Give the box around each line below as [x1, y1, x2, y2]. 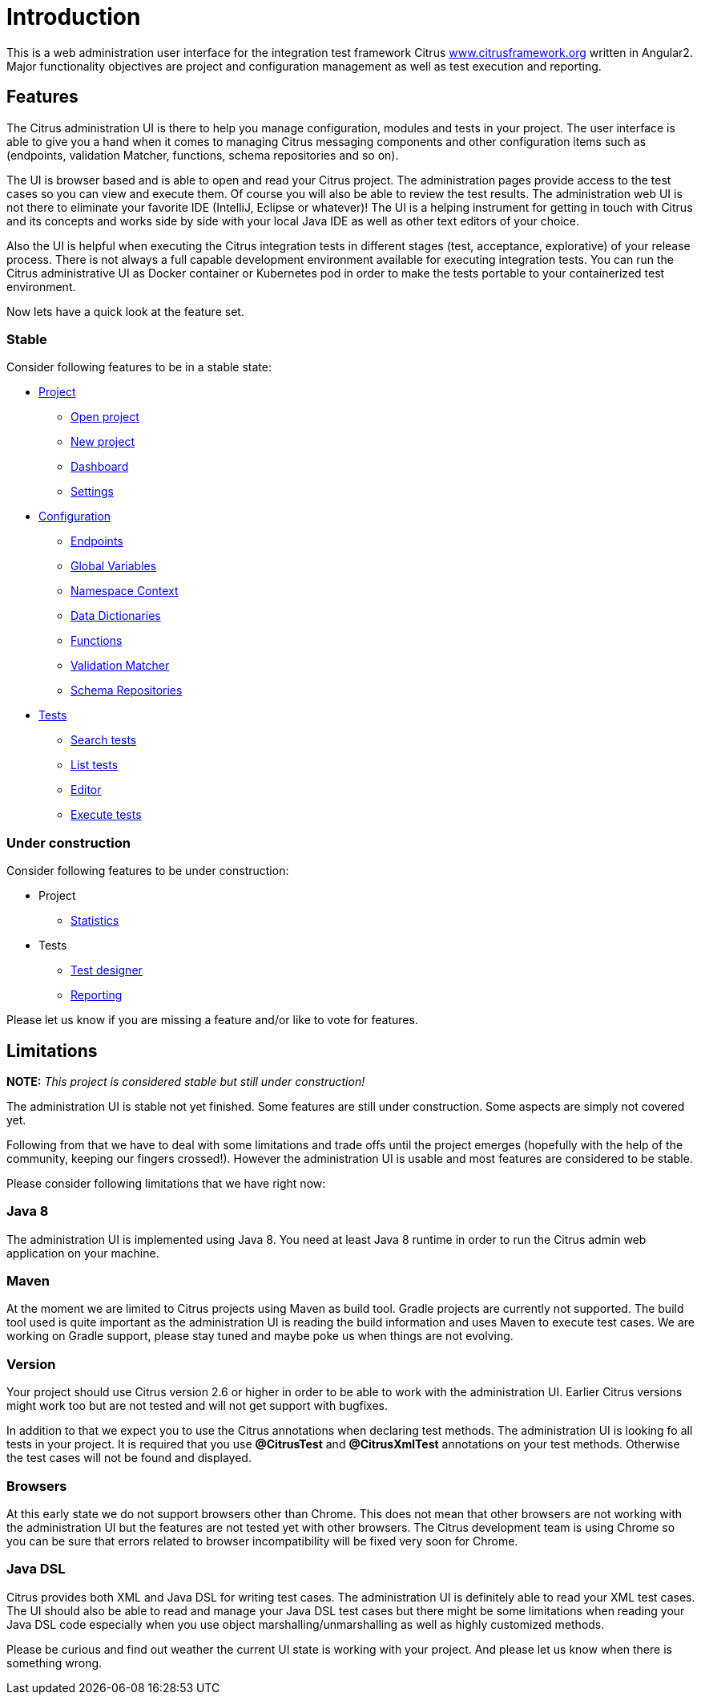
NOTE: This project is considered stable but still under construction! [6, 1074, 365, 1088]
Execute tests [71, 808, 142, 822]
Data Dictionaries [71, 609, 161, 623]
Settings [71, 484, 114, 499]
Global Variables [71, 559, 157, 573]
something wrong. [6, 1655, 103, 1670]
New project [71, 435, 135, 449]
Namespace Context [71, 584, 179, 598]
